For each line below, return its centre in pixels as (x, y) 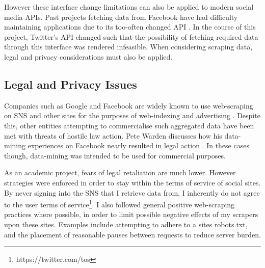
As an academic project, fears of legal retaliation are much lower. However (120, 172)
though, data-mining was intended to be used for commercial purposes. (115, 155)
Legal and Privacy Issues (71, 84)
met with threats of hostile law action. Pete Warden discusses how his (113, 135)
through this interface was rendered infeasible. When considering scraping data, (128, 47)
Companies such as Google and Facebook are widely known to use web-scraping (129, 105)
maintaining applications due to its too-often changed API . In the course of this (130, 27)
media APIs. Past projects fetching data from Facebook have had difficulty (121, 17)
